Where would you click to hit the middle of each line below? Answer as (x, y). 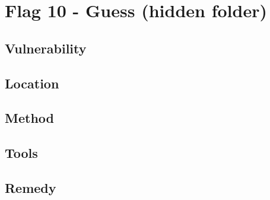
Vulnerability (46, 48)
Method (29, 118)
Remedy (31, 187)
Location (32, 83)
